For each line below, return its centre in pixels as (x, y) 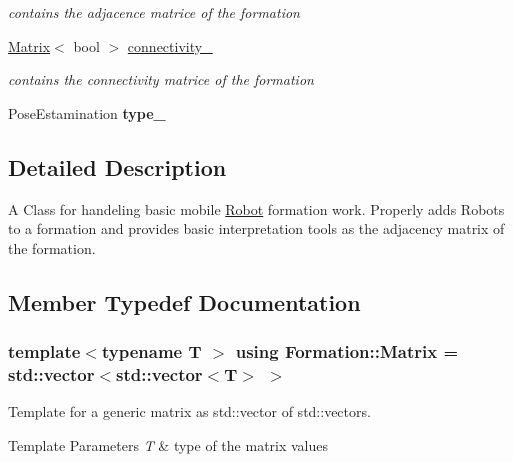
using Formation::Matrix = (347, 351)
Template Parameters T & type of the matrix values (168, 444)
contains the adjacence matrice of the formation (154, 12)
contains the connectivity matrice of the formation (161, 79)
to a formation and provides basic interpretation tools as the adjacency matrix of (256, 228)
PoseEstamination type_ (87, 112)
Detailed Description (117, 166)
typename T (151, 351)
